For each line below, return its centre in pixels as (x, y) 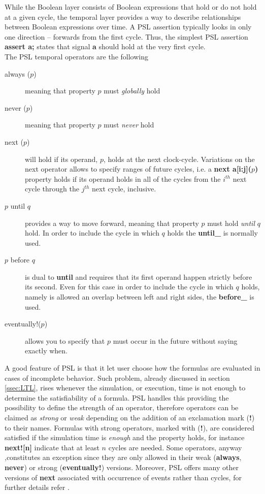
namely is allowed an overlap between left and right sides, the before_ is (140, 297)
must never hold (129, 125)
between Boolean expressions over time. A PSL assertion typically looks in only (128, 27)
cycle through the (52, 189)
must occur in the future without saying (175, 340)
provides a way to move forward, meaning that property (112, 223)
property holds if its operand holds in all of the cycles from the (123, 178)
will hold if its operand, (61, 159)
